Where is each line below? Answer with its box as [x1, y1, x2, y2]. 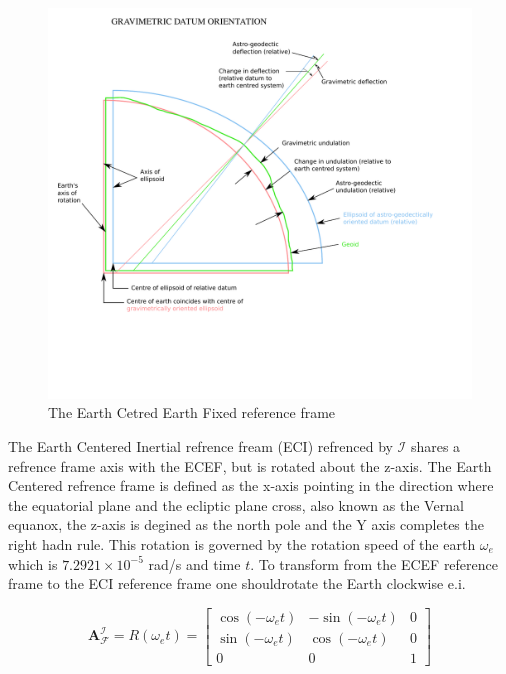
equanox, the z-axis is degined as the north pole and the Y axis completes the [8, 514, 484, 535]
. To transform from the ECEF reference [250, 553, 499, 574]
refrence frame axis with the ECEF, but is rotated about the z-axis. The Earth [8, 455, 492, 476]
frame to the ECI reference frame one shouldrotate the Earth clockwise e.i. [8, 573, 466, 594]
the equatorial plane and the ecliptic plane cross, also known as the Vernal [8, 494, 464, 515]
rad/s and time [148, 553, 241, 574]
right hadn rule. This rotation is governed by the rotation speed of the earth [8, 534, 476, 555]
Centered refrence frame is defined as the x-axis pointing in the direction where [8, 475, 494, 496]
